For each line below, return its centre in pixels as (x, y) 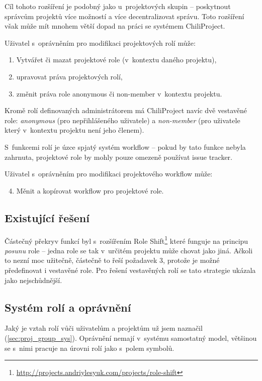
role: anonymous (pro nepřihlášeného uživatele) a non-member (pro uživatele (122, 120)
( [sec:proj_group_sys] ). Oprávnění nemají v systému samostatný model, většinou (131, 338)
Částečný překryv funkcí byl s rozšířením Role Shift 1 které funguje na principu (126, 240)
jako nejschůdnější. (33, 280)
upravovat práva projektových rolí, (69, 76)
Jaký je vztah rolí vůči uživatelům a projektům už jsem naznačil (104, 328)
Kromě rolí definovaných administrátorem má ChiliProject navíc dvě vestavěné (126, 110)
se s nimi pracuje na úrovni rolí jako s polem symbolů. (90, 348)
